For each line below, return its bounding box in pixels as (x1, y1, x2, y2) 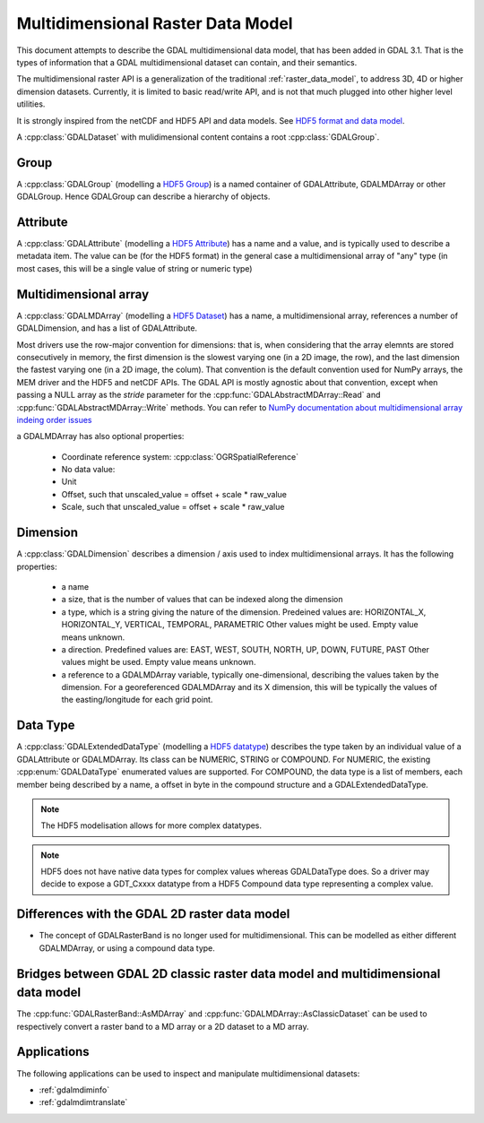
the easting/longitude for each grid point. (61, 695, 213, 705)
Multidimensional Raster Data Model (16, 13, 293, 33)
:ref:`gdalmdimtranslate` (39, 1097, 128, 1108)
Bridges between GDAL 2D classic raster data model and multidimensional (16, 966, 441, 981)
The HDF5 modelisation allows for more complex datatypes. (40, 820, 263, 831)
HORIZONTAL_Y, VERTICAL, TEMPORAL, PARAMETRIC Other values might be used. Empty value (61, 619, 419, 630)
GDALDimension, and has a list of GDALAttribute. (16, 323, 197, 333)
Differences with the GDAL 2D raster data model (16, 906, 290, 922)
